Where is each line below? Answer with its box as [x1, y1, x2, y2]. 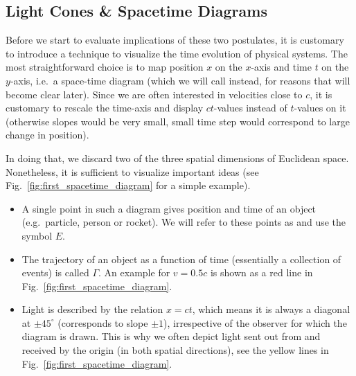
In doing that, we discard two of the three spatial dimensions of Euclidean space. [6, 150, 349, 165]
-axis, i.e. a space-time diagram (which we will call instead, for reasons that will [10, 73, 350, 87]
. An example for [98, 265, 170, 280]
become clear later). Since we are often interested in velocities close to [6, 87, 303, 101]
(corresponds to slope [57, 315, 148, 330]
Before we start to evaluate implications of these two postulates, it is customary [6, 33, 344, 47]
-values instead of [213, 100, 287, 115]
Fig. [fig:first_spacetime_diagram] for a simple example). [6, 178, 251, 193]
